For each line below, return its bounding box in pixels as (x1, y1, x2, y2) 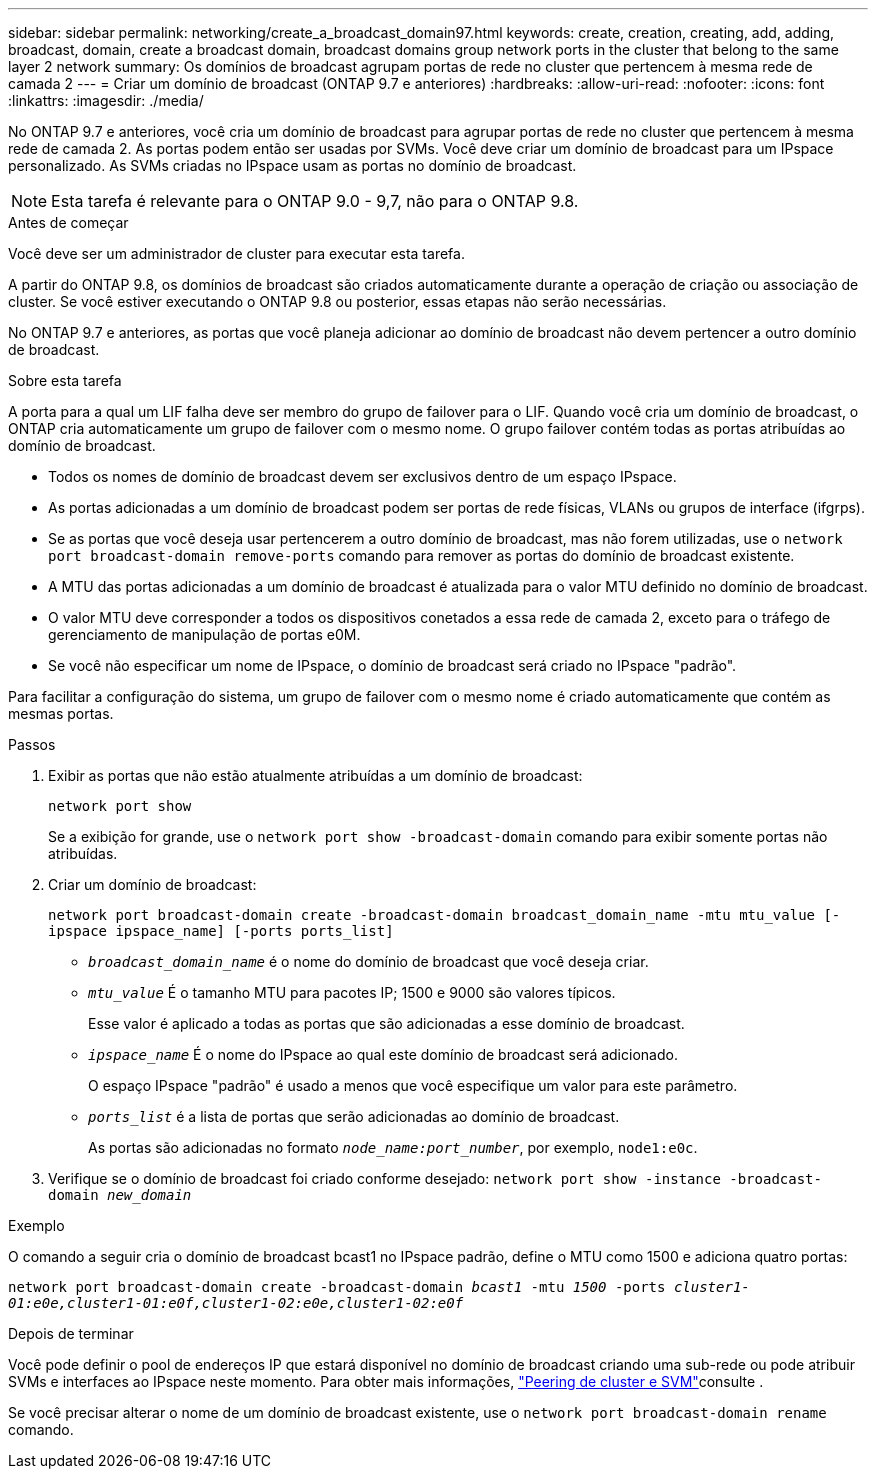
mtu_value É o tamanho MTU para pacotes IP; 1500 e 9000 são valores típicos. (88, 984, 616, 1001)
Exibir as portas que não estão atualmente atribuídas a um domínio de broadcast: (48, 767, 583, 784)
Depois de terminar (8, 1325, 134, 1342)
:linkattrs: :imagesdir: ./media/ (8, 92, 204, 109)
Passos (8, 736, 56, 753)
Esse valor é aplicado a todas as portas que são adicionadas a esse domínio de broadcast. (88, 1015, 685, 1032)
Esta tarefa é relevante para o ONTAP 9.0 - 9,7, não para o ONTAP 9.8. (51, 191, 579, 211)
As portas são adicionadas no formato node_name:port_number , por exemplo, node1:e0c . (88, 1139, 698, 1156)
